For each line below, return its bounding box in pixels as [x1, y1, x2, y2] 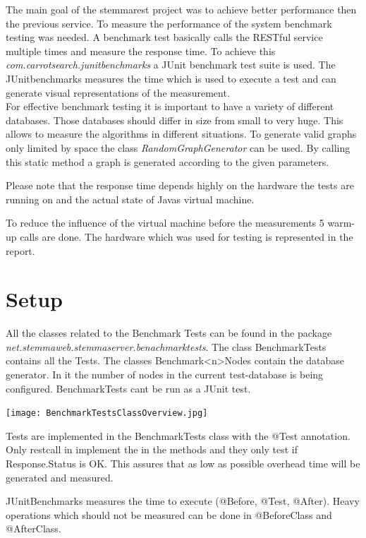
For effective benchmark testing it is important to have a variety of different [6, 99, 334, 114]
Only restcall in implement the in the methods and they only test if [6, 442, 298, 457]
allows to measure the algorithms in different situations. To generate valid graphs [6, 126, 357, 141]
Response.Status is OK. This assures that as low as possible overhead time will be [6, 456, 360, 471]
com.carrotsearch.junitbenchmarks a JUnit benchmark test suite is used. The [6, 57, 336, 72]
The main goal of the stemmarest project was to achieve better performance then [6, 2, 357, 16]
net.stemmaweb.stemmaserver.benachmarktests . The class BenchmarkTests [6, 339, 327, 354]
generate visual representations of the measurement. [6, 85, 230, 100]
